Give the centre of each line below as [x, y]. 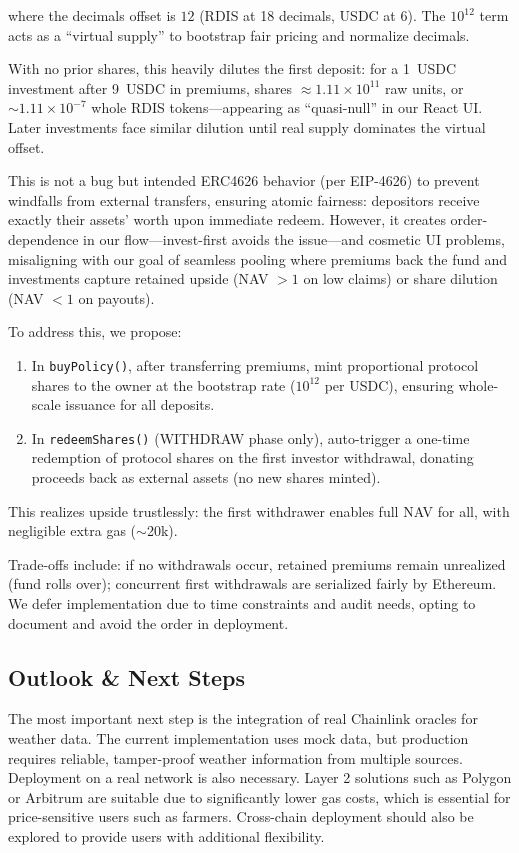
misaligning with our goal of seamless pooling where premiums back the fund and [258, 258]
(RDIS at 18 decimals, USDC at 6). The [322, 15]
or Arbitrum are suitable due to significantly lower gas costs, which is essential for [259, 796]
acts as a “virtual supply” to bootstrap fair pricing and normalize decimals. [239, 34]
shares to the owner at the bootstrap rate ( [163, 384]
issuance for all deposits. [140, 404]
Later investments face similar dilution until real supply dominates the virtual [247, 126]
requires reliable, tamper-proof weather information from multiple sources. [235, 757]
